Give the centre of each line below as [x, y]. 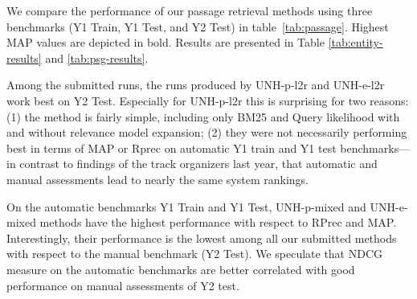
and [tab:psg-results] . [97, 57]
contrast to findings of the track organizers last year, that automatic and [198, 164]
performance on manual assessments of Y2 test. [123, 285]
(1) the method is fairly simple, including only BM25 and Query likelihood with [203, 116]
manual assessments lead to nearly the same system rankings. [157, 179]
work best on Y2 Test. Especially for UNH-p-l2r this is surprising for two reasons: [208, 100]
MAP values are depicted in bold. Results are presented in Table [166, 42]
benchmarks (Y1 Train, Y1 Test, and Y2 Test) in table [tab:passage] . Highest [198, 26]
